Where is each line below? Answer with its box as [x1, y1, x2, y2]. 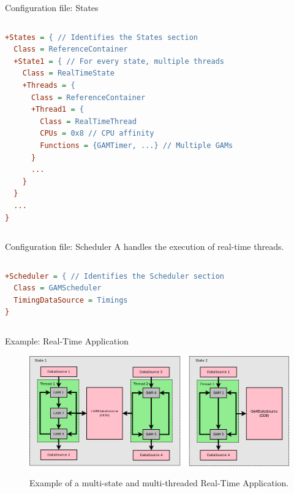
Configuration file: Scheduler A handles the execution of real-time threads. [5, 240, 284, 253]
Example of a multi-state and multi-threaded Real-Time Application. [29, 476, 289, 489]
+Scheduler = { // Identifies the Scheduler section [5, 271, 224, 281]
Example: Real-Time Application [5, 335, 129, 347]
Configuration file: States [5, 1, 99, 14]
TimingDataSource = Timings [13, 295, 128, 305]
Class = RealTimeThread [40, 117, 137, 126]
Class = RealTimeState [22, 69, 115, 78]
